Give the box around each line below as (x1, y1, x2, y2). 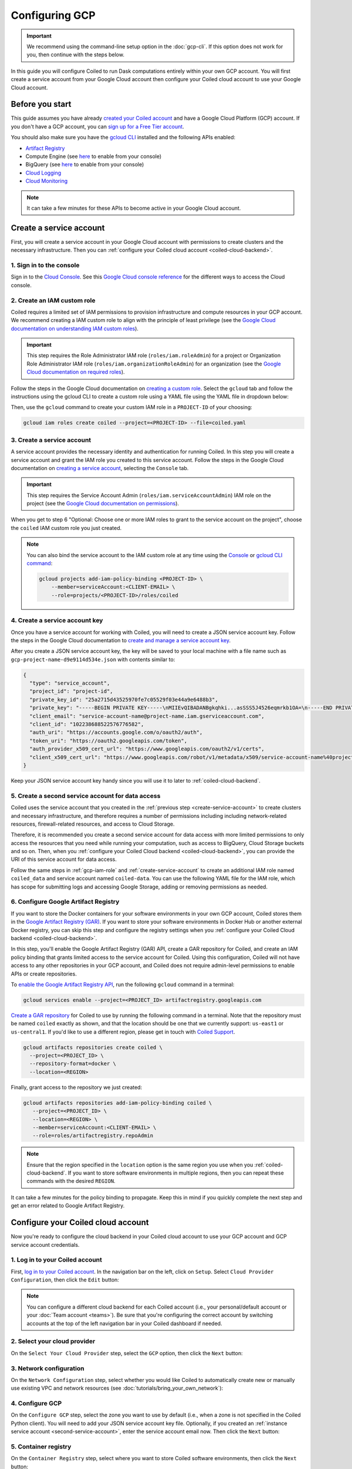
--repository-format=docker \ (29, 1061, 117, 1067)
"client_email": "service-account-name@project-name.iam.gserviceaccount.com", (29, 713, 265, 719)
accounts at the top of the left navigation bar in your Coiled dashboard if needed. (26, 1320, 222, 1327)
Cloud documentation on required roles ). (26, 368, 126, 375)
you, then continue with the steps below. (26, 51, 124, 58)
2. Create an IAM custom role (11, 296, 96, 304)
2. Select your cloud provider (11, 1337, 96, 1346)
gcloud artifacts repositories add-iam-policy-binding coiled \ (23, 1099, 212, 1106)
